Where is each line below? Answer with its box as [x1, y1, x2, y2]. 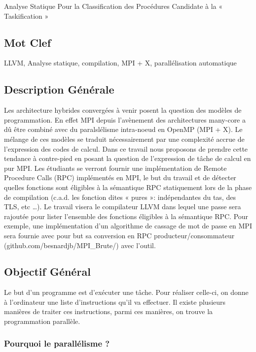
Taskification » [4, 10, 49, 21]
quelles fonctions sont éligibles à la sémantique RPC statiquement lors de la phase [4, 182, 252, 192]
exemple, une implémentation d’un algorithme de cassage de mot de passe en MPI [4, 221, 252, 231]
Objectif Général [4, 264, 91, 279]
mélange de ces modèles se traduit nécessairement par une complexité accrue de [4, 133, 245, 144]
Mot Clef [4, 34, 51, 50]
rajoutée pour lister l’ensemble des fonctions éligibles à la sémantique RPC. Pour [4, 211, 249, 221]
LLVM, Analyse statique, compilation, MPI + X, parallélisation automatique [4, 58, 237, 68]
